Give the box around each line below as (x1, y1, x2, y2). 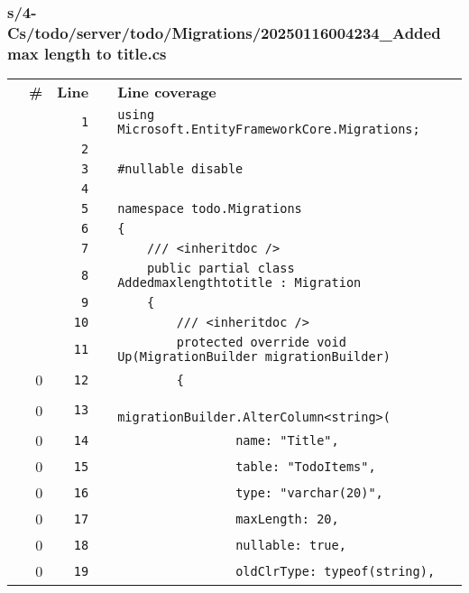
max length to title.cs (7, 42, 167, 64)
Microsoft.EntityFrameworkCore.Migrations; (117, 122, 420, 137)
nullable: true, (235, 537, 346, 552)
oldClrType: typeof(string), (235, 563, 436, 579)
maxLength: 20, (235, 511, 339, 526)
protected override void (176, 335, 346, 350)
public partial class (146, 261, 295, 276)
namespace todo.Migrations (117, 201, 302, 217)
